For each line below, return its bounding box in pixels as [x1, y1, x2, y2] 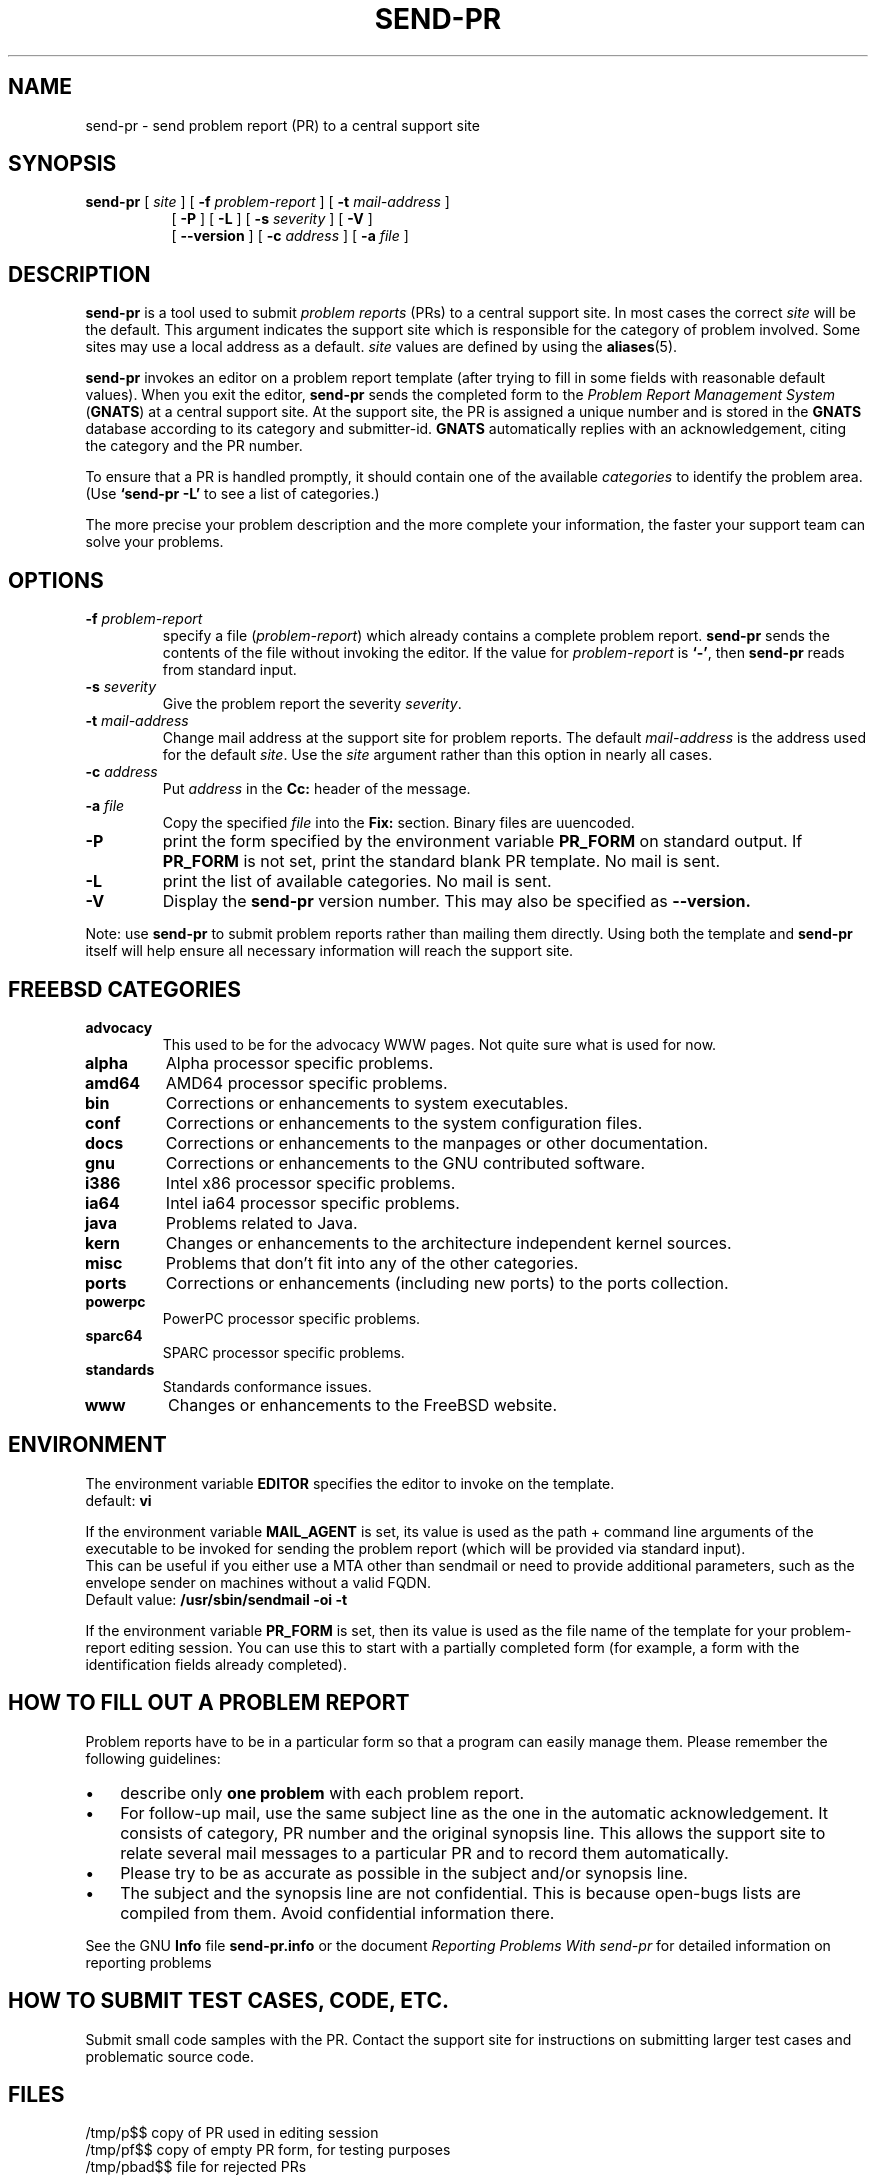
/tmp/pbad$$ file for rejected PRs [85, 2158, 307, 2176]
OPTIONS [8, 567, 104, 593]
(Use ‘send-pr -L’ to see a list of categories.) [85, 485, 380, 503]
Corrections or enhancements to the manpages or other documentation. [165, 1132, 709, 1153]
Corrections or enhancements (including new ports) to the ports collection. [165, 1272, 729, 1293]
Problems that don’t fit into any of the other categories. [165, 1252, 579, 1273]
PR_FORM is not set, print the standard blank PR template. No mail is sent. [162, 851, 721, 872]
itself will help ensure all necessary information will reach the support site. [85, 942, 574, 960]
